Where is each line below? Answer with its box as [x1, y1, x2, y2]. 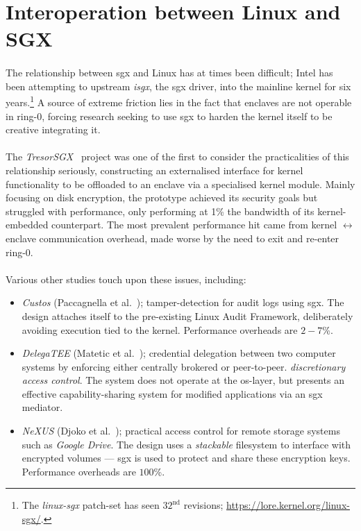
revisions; [183, 498, 224, 512]
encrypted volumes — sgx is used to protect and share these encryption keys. [22, 450, 351, 465]
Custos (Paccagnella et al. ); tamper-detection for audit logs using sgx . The [22, 295, 344, 310]
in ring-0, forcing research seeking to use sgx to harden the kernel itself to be [6, 108, 333, 123]
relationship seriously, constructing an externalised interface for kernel [6, 162, 303, 177]
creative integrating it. [6, 122, 101, 137]
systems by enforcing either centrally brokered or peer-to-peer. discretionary [22, 359, 346, 373]
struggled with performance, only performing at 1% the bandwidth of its [6, 203, 314, 218]
